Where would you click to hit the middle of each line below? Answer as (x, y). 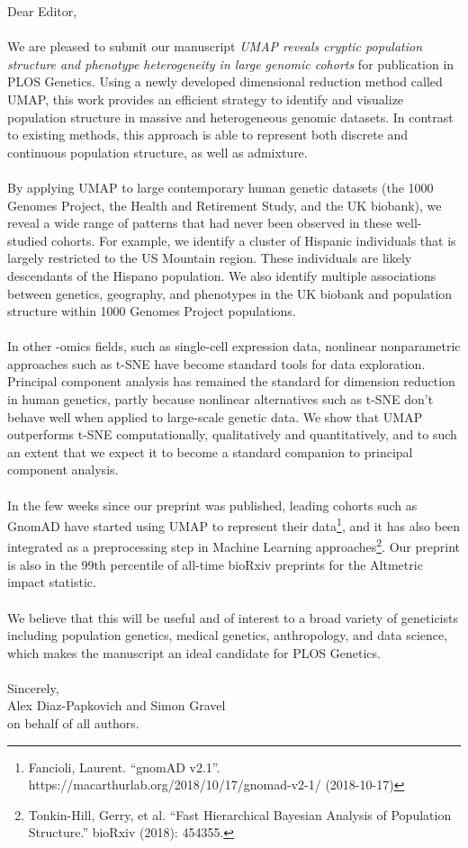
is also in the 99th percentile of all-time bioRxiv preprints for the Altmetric (215, 564)
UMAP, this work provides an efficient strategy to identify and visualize (206, 99)
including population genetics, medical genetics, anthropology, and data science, (228, 635)
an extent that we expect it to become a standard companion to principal (210, 451)
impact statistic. (52, 582)
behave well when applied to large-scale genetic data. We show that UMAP (215, 416)
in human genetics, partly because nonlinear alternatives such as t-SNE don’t (220, 399)
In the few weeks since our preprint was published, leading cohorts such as (212, 505)
